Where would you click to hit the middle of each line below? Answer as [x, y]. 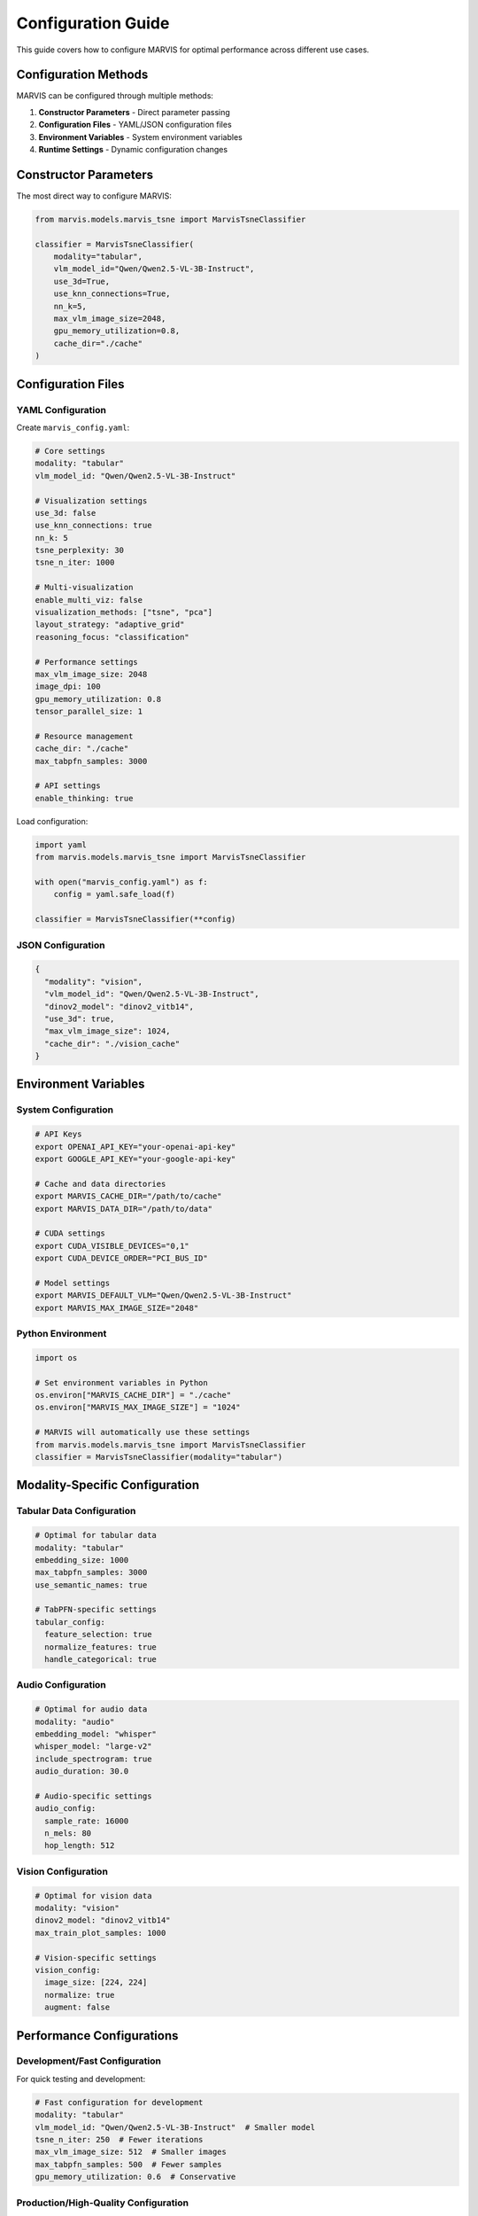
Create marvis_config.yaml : [73, 427]
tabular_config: [70, 1622]
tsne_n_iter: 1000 [75, 562]
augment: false [77, 2007]
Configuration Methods [82, 75]
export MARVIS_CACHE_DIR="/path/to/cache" [128, 1196]
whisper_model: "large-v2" [93, 1747]
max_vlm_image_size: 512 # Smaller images [131, 2152]
